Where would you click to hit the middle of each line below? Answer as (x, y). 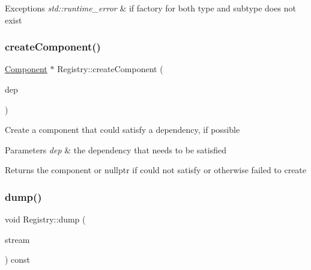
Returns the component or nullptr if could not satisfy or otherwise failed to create (156, 170)
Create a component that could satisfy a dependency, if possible (122, 130)
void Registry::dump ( (45, 219)
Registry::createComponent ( (110, 69)
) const (18, 259)
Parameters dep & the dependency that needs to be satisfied (116, 149)
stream (17, 239)
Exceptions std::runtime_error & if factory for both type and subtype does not (150, 8)
